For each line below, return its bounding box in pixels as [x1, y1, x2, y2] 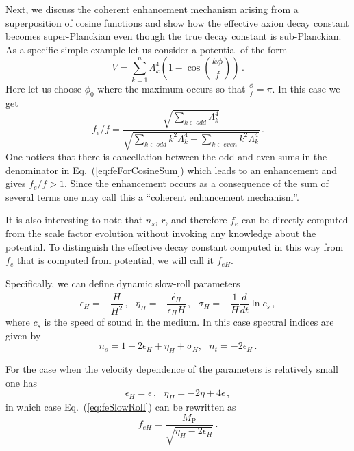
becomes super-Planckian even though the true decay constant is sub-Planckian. [5, 29, 342, 43]
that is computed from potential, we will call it [16, 253, 214, 267]
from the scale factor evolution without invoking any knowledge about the [5, 226, 316, 241]
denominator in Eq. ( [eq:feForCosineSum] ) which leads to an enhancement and [5, 162, 338, 177]
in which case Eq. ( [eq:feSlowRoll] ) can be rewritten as [5, 400, 236, 414]
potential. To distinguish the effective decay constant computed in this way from [5, 239, 344, 254]
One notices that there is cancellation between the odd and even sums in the [5, 149, 327, 164]
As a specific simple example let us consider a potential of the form [5, 42, 288, 56]
